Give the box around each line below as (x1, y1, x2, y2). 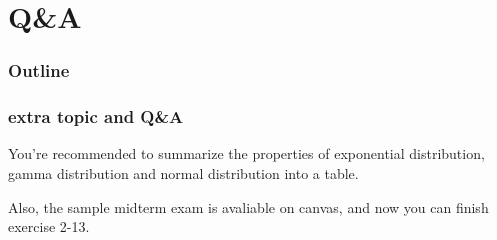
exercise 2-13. (8, 216, 90, 237)
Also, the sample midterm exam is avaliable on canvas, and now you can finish (8, 196, 489, 217)
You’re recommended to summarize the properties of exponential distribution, (8, 143, 485, 164)
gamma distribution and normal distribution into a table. (8, 163, 359, 184)
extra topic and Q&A (8, 104, 184, 129)
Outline (8, 58, 70, 83)
